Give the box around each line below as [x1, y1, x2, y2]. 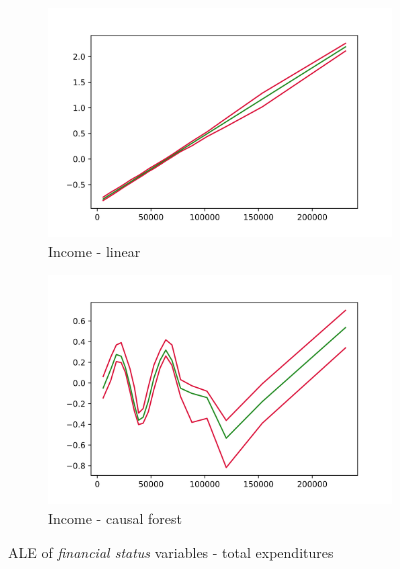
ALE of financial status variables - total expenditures [8, 541, 334, 562]
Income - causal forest [48, 508, 182, 528]
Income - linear [48, 240, 141, 261]
